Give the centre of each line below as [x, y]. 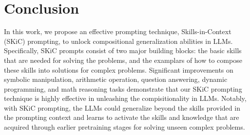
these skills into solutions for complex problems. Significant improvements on [119, 69]
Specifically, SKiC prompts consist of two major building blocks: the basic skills [123, 50]
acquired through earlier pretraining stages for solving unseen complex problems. [125, 127]
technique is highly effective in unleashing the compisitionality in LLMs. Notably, [125, 98]
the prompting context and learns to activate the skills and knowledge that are [122, 117]
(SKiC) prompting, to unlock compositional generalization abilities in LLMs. [118, 41]
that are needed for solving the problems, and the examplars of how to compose [123, 60]
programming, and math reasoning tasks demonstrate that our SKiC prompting [123, 88]
